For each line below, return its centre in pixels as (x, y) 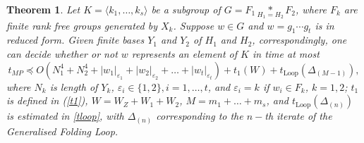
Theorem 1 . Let (43, 9)
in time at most (286, 54)
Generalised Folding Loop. (62, 131)
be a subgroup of (186, 9)
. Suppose (194, 25)
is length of (74, 86)
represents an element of (184, 54)
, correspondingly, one (299, 40)
